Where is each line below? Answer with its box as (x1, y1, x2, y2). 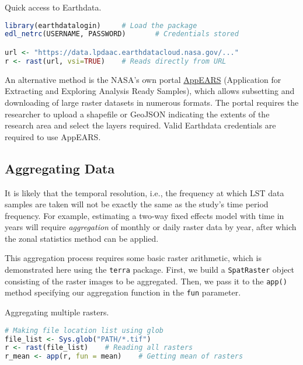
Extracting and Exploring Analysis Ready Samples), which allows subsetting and (5, 85, 295, 97)
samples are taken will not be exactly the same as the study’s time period (5, 198, 269, 210)
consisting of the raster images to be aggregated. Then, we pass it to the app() (5, 274, 287, 287)
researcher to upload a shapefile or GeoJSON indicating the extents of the (5, 107, 270, 120)
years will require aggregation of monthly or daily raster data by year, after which (5, 221, 297, 233)
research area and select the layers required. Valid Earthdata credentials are (5, 119, 276, 131)
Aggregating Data (5, 159, 115, 177)
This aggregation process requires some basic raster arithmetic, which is (5, 252, 262, 264)
